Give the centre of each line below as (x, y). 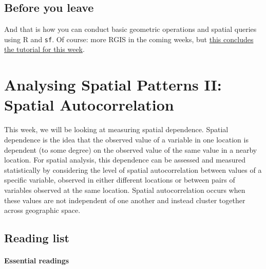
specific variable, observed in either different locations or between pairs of (120, 180)
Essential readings (37, 261)
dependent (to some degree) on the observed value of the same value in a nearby (131, 149)
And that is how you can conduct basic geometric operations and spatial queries (130, 29)
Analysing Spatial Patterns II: (113, 85)
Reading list (37, 238)
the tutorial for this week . (44, 49)
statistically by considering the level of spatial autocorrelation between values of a (133, 169)
